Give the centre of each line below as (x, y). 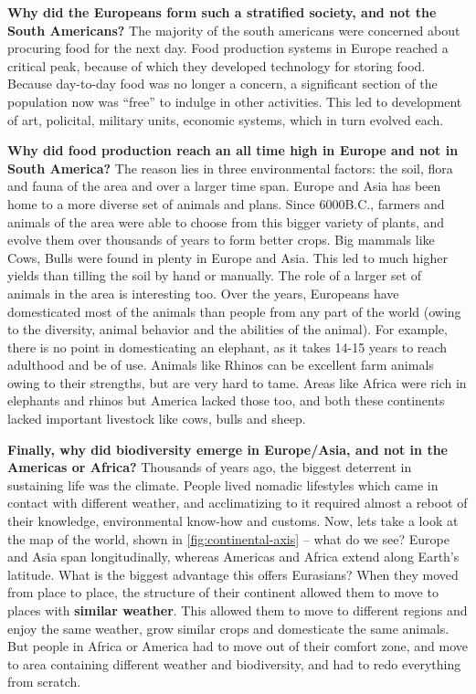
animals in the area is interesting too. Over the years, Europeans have (203, 293)
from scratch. (44, 682)
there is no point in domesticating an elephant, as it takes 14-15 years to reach (227, 347)
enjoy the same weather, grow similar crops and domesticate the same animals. (228, 628)
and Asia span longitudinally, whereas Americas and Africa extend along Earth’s (233, 557)
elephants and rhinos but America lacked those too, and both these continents (226, 400)
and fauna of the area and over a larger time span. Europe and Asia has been (224, 186)
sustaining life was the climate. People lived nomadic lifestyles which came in (223, 484)
